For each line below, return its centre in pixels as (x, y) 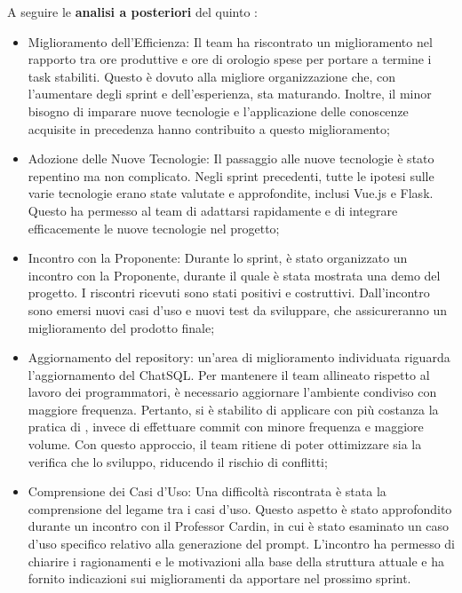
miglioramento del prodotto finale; (121, 327)
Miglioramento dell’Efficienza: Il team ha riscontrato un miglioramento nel (230, 41)
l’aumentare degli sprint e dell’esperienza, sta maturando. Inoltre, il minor (230, 94)
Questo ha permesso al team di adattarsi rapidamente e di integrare (213, 210)
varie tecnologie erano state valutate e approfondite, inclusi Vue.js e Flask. (231, 193)
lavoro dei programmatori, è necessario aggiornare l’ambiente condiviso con (232, 392)
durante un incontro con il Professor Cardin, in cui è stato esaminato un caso (239, 526)
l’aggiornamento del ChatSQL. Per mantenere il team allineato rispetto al (229, 374)
